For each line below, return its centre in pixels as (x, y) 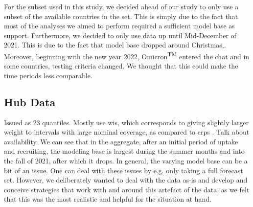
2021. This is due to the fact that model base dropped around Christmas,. (115, 45)
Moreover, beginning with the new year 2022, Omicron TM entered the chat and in (127, 55)
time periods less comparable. (48, 75)
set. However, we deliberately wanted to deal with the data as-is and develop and (126, 180)
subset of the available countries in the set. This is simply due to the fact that (121, 16)
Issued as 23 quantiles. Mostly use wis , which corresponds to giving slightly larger (126, 122)
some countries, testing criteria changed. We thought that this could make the (121, 66)
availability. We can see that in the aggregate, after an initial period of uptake (121, 141)
